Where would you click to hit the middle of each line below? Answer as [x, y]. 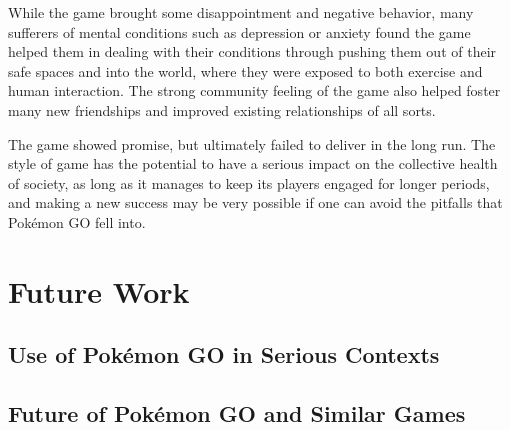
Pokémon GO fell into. [77, 221]
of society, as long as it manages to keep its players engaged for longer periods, [249, 182]
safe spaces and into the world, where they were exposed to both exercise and [245, 70]
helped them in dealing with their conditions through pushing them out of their [252, 51]
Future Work [99, 290]
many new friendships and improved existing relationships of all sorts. [222, 109]
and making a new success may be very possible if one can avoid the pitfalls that [255, 202]
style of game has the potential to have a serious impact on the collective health [253, 163]
